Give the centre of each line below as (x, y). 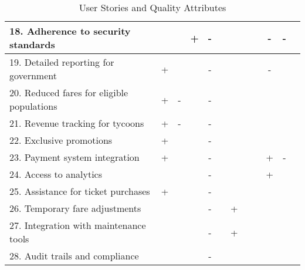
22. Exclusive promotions (61, 140)
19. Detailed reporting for (62, 62)
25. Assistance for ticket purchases (80, 191)
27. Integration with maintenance (78, 225)
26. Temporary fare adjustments (75, 208)
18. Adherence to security (70, 31)
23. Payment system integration (74, 157)
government (33, 75)
